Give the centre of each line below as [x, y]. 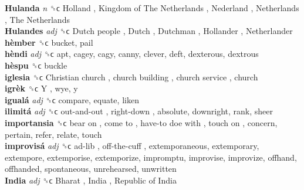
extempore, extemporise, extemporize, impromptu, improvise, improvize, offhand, [151, 157]
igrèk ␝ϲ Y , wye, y [41, 88]
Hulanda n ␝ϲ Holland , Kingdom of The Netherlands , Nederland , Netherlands [152, 8]
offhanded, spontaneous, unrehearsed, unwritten [91, 169]
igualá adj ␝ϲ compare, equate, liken [72, 99]
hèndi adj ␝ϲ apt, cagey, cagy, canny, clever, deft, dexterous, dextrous [132, 54]
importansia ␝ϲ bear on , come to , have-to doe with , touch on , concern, [141, 122]
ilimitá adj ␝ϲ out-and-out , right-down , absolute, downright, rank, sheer [139, 111]
